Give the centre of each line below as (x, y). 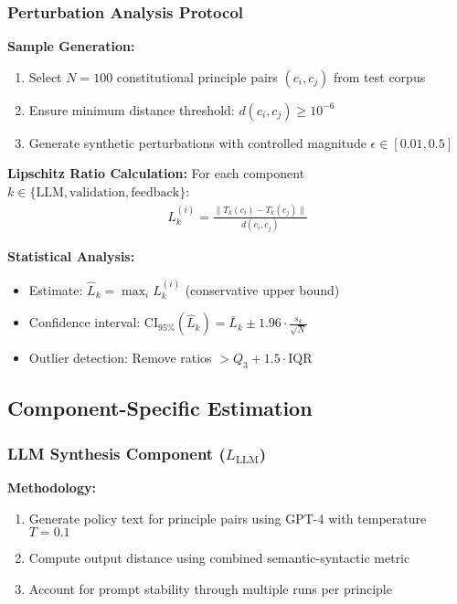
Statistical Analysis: (71, 256)
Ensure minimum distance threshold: (132, 109)
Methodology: (52, 487)
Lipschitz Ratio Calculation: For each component (156, 173)
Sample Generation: (71, 46)
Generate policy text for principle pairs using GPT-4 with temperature (228, 518)
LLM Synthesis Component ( (117, 453)
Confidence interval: (85, 322)
